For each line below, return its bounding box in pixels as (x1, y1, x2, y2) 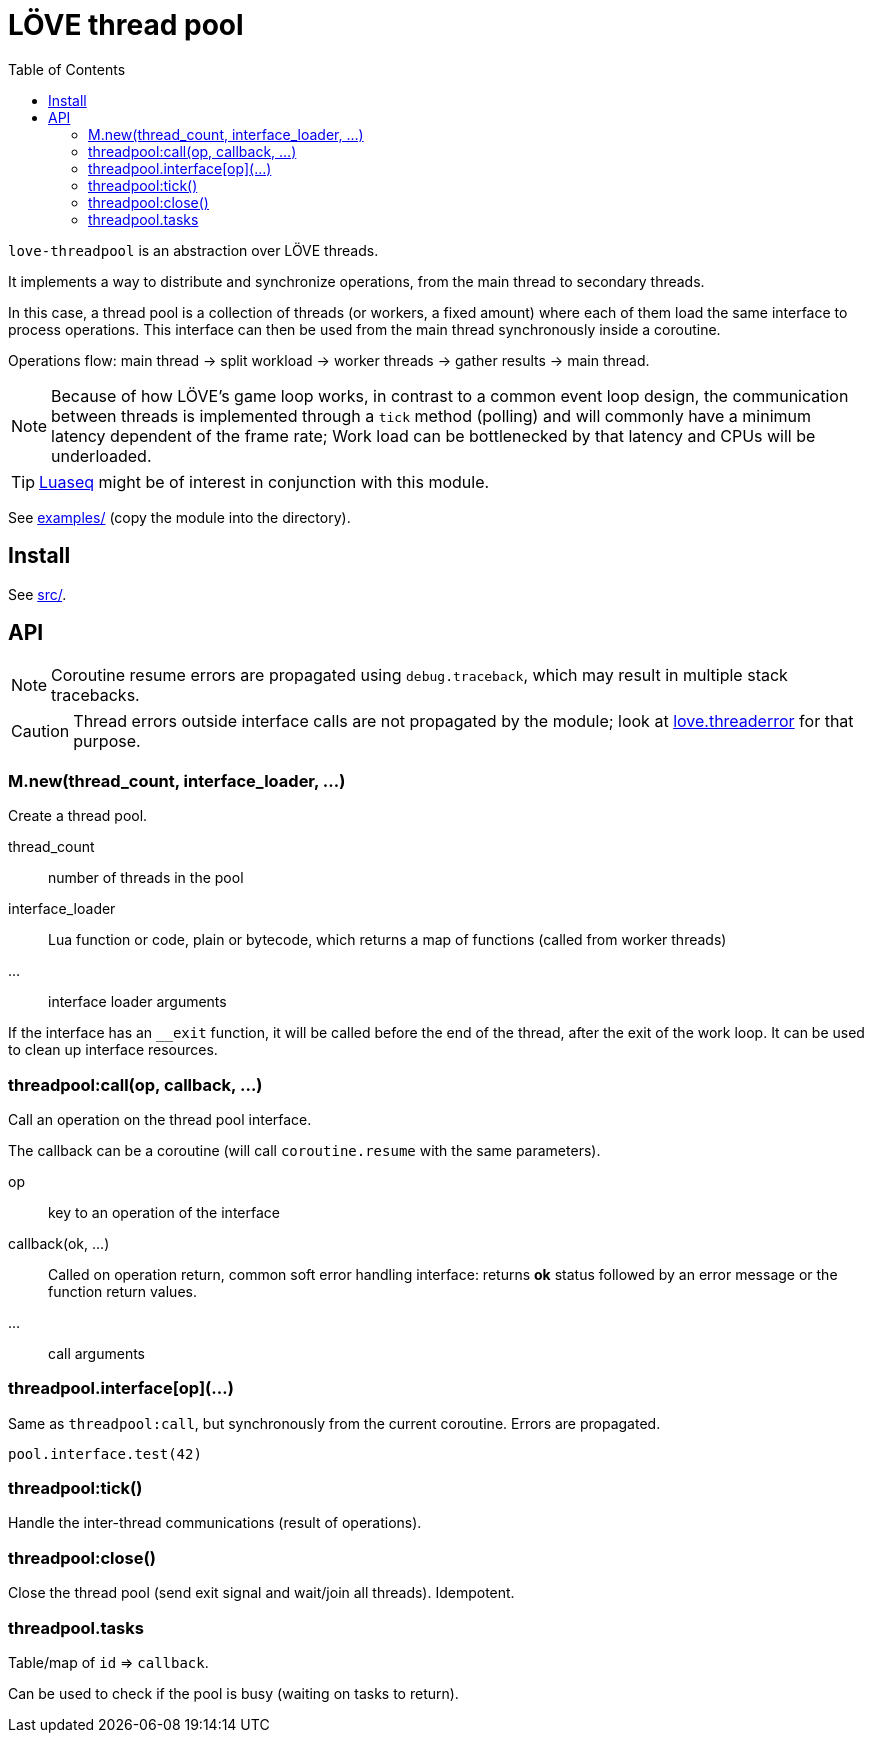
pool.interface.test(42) (8, 1445, 202, 1462)
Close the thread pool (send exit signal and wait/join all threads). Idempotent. (8, 1584, 515, 1602)
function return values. (48, 1282, 197, 1300)
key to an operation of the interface (48, 1203, 280, 1221)
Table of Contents (8, 60, 126, 78)
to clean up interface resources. (8, 1041, 218, 1059)
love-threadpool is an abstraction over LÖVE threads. (8, 241, 379, 259)
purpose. (73, 731, 141, 752)
